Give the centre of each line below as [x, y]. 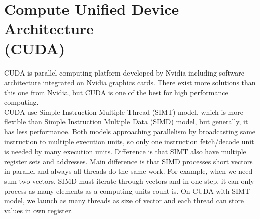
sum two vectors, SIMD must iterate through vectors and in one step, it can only [129, 181]
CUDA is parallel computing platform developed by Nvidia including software [124, 72]
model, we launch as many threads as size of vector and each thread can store [124, 201]
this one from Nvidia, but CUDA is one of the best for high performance [116, 92]
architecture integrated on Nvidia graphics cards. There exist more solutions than [130, 82]
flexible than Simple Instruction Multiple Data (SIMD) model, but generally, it [126, 122]
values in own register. [39, 210]
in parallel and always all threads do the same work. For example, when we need [128, 171]
